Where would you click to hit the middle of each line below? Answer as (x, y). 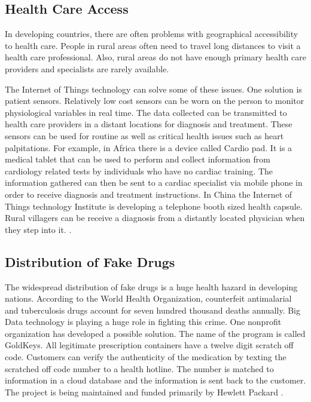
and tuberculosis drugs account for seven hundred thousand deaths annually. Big (153, 310)
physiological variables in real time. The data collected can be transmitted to (146, 112)
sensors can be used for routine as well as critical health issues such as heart (144, 135)
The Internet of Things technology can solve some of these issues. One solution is (153, 89)
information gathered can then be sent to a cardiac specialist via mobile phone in (154, 182)
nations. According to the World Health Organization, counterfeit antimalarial (148, 298)
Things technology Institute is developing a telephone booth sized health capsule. (154, 206)
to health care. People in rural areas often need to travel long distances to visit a (153, 45)
